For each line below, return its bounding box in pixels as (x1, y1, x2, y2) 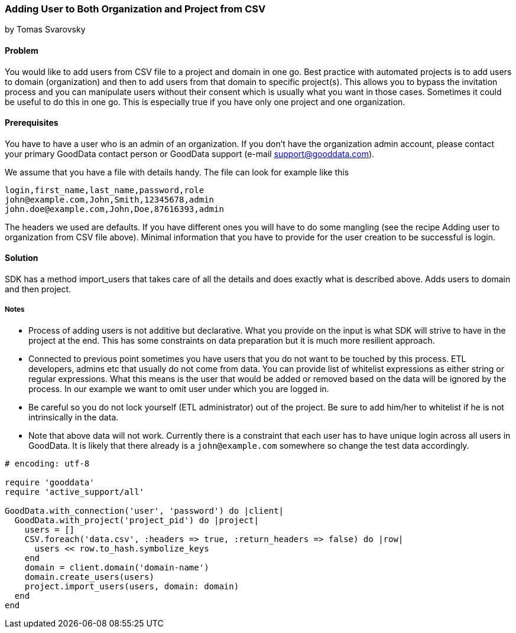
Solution (5, 253, 38, 263)
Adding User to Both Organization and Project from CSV (5, 3, 266, 15)
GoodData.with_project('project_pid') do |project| (14, 515, 259, 525)
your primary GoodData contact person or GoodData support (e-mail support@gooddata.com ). (5, 148, 375, 159)
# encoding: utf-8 (5, 458, 90, 468)
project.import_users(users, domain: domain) (24, 581, 239, 591)
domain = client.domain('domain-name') (24, 562, 209, 572)
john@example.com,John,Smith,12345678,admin (5, 194, 215, 204)
